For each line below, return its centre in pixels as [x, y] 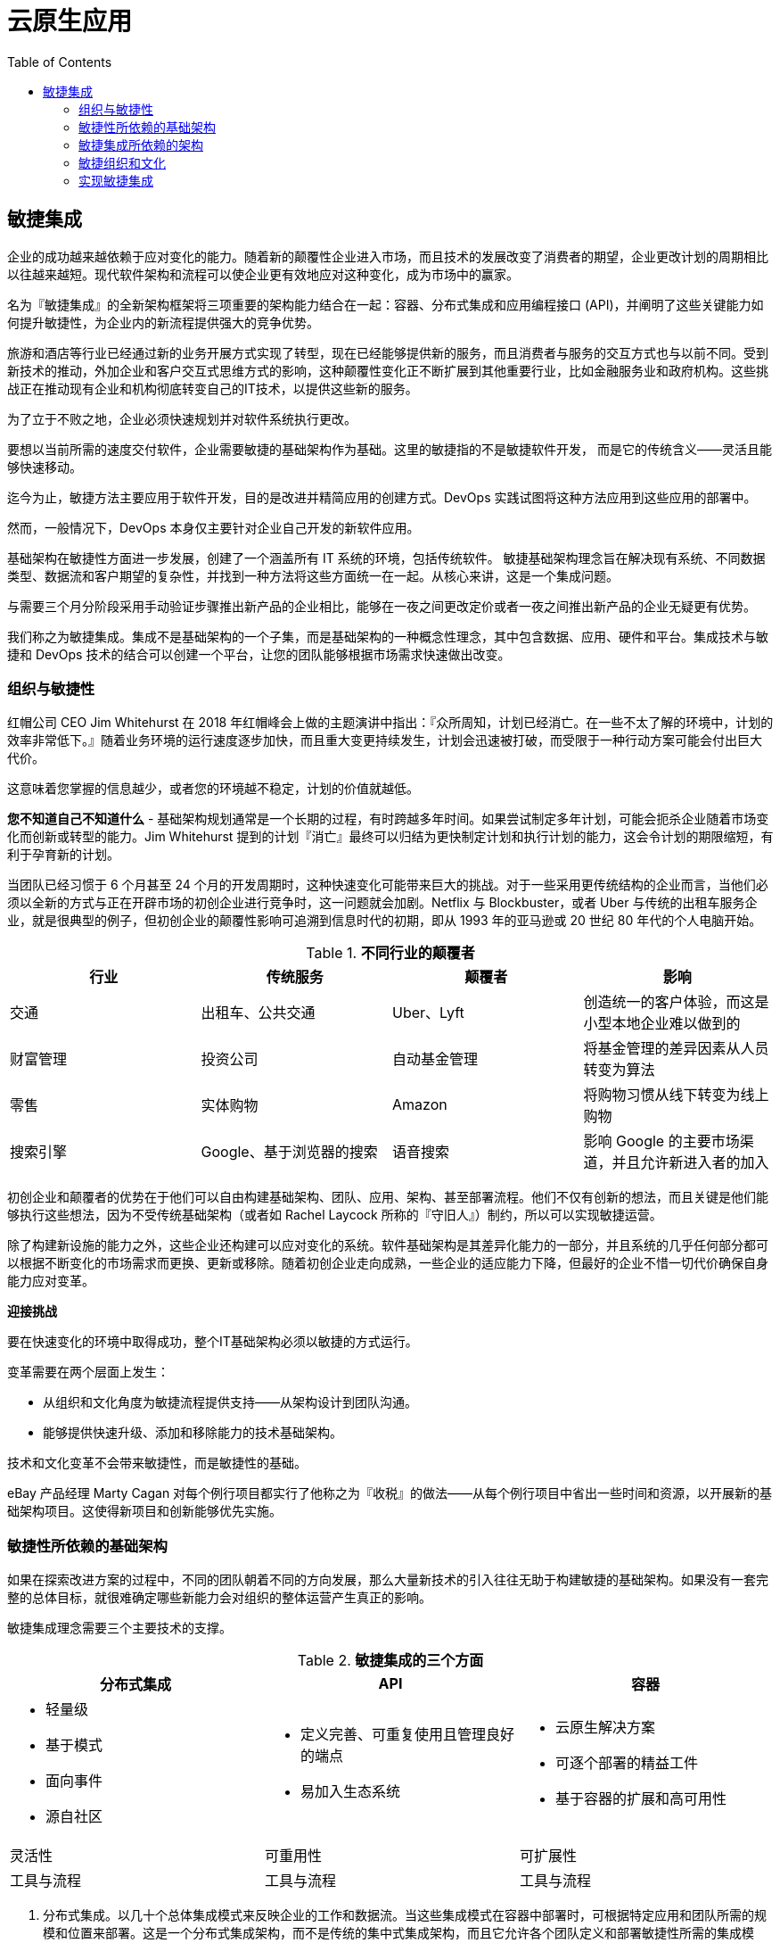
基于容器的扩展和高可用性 [640, 1799]
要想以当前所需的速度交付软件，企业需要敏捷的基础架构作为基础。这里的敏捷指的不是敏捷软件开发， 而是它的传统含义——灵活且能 [390, 449]
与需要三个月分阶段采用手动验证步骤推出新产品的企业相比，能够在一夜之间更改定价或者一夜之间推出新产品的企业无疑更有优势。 [382, 606]
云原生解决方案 [605, 1728]
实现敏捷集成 [116, 180]
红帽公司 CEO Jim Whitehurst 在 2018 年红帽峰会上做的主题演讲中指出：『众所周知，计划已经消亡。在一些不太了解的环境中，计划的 [390, 723]
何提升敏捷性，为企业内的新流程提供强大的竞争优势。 [163, 322]
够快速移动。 [45, 467]
